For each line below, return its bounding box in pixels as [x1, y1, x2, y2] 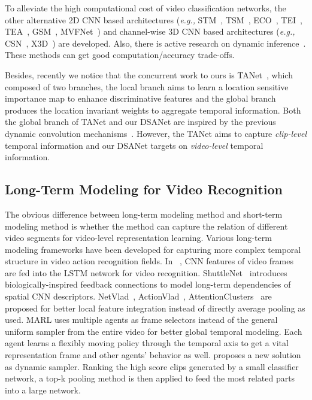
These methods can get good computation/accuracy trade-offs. [5, 48, 235, 61]
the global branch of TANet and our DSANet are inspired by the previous [5, 115, 276, 128]
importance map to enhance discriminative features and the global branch [5, 92, 276, 105]
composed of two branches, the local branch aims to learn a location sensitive [5, 80, 289, 93]
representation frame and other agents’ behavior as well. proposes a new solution [5, 349, 301, 361]
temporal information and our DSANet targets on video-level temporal [5, 139, 263, 151]
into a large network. [5, 383, 81, 396]
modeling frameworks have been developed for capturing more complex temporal [5, 243, 301, 255]
